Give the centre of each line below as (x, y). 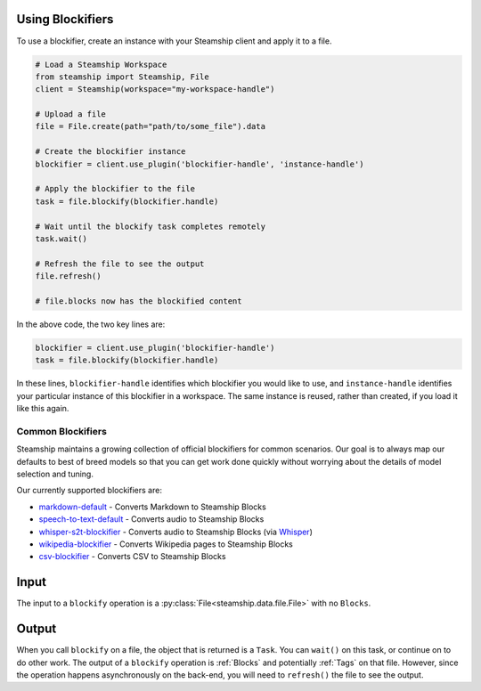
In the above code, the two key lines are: (91, 324)
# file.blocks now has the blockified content (139, 301)
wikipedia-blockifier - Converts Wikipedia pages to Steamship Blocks (166, 544)
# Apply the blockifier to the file (115, 189)
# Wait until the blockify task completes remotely (151, 226)
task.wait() (61, 239)
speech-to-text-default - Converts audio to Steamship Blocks (151, 519)
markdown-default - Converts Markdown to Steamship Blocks (152, 507)
